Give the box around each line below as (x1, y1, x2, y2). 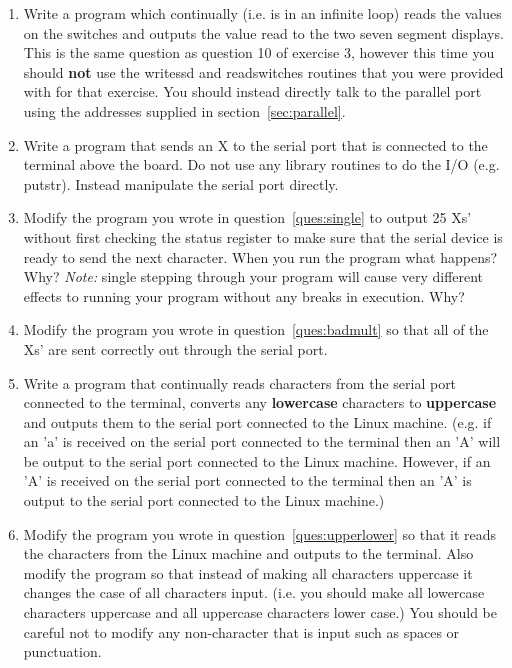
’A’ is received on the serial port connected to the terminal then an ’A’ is (23, 470, 472, 491)
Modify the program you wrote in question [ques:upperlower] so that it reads (23, 523, 497, 544)
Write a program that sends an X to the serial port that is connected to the (23, 134, 488, 155)
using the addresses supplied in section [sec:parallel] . (23, 100, 346, 121)
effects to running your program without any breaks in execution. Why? (23, 285, 465, 306)
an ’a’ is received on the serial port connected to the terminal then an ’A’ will (23, 431, 501, 452)
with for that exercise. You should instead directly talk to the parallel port (23, 81, 482, 102)
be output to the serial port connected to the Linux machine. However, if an (23, 450, 491, 471)
